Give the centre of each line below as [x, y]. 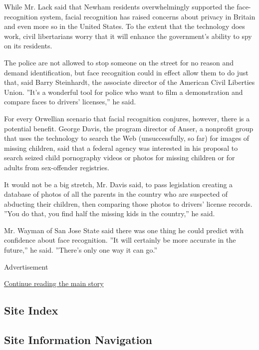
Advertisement [26, 266]
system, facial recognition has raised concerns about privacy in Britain [148, 16]
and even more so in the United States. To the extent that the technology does [125, 26]
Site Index [31, 310]
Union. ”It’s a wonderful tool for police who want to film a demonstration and [124, 92]
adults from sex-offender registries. [57, 167]
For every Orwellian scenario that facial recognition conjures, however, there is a [127, 118]
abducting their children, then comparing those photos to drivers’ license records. [128, 203]
